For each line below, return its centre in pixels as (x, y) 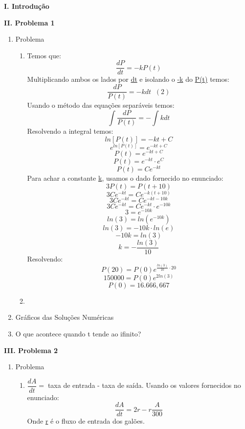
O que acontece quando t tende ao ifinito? (78, 333)
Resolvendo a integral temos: (70, 131)
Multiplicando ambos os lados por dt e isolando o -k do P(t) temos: (128, 79)
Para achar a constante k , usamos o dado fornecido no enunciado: (125, 178)
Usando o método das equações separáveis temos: (101, 105)
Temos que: (44, 55)
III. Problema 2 (31, 350)
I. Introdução (27, 6)
